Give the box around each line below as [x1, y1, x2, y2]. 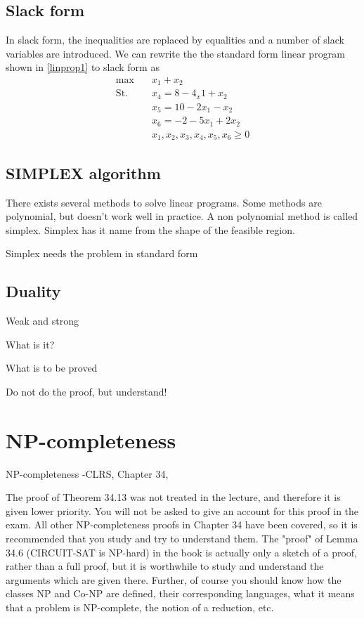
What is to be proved [6, 360, 98, 375]
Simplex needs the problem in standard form [6, 246, 198, 261]
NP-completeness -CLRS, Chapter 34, [6, 466, 169, 481]
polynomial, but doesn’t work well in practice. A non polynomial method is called [6, 209, 358, 223]
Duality [6, 280, 61, 302]
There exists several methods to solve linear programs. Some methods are [6, 195, 322, 209]
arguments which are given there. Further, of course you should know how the [6, 572, 342, 587]
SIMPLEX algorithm [6, 162, 161, 183]
